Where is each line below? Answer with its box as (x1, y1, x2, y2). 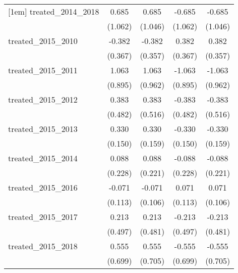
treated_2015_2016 (8, 181, 78, 193)
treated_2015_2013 (8, 123, 78, 134)
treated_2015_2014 (8, 152, 78, 164)
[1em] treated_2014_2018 (8, 6, 99, 17)
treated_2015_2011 (8, 64, 78, 76)
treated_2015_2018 (8, 240, 78, 252)
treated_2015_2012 (8, 94, 78, 105)
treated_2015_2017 (8, 211, 78, 222)
